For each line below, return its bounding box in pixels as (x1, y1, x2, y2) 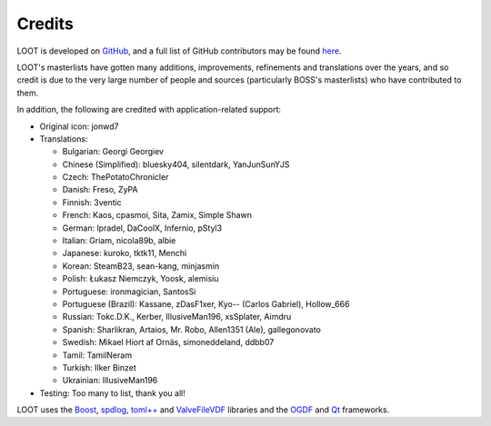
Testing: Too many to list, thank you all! (39, 387, 185, 399)
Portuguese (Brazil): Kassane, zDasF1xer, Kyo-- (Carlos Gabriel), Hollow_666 (62, 298, 350, 309)
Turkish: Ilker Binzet (62, 362, 136, 372)
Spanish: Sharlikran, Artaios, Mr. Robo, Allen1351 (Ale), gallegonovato (62, 323, 322, 335)
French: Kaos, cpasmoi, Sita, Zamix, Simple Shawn (62, 210, 252, 221)
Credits (16, 14, 75, 34)
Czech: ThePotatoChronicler (62, 172, 169, 183)
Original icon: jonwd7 (39, 121, 119, 132)
